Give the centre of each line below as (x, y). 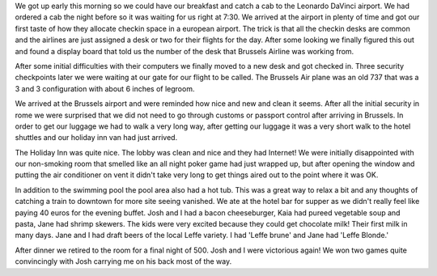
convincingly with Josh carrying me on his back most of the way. (123, 261)
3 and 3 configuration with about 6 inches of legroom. (105, 88)
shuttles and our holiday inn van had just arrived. (96, 138)
